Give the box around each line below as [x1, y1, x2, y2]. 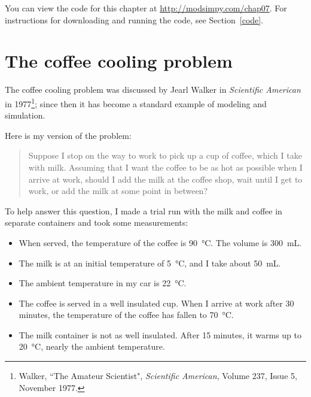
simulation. [5, 109, 45, 122]
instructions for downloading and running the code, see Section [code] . [5, 13, 264, 26]
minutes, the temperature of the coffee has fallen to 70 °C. [19, 308, 234, 321]
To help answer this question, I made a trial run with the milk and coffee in [5, 204, 282, 217]
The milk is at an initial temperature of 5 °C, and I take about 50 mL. [19, 256, 281, 269]
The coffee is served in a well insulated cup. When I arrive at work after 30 [19, 296, 294, 309]
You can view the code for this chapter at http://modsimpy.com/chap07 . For [5, 2, 287, 14]
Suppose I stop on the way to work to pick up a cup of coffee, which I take [28, 149, 302, 162]
